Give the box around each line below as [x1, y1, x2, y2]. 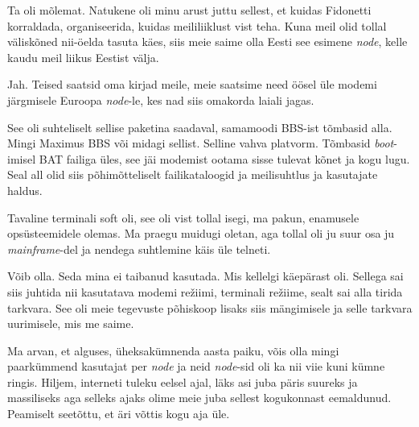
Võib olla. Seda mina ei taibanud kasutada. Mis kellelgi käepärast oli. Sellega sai [7, 267, 404, 284]
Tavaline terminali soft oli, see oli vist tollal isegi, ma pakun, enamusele [7, 209, 359, 226]
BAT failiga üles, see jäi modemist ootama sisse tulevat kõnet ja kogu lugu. [39, 150, 410, 167]
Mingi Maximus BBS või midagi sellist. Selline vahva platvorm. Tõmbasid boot [7, 135, 394, 151]
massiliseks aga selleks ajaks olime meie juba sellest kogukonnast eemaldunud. [7, 389, 392, 406]
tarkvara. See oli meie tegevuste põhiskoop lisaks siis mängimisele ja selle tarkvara [7, 299, 413, 316]
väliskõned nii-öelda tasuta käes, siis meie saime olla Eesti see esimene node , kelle [7, 33, 408, 50]
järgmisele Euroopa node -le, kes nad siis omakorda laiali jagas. [7, 91, 314, 108]
